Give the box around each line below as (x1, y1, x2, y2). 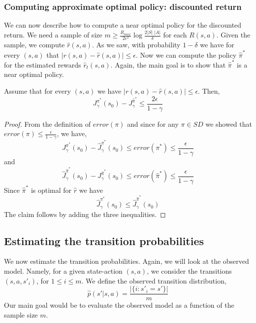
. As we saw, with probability (92, 39, 181, 50)
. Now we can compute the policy (135, 49, 237, 60)
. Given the (216, 30, 251, 40)
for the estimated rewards (4, 59, 81, 70)
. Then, (198, 86, 220, 96)
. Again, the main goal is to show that (110, 59, 226, 70)
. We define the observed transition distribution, (81, 275, 226, 286)
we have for (200, 39, 234, 50)
